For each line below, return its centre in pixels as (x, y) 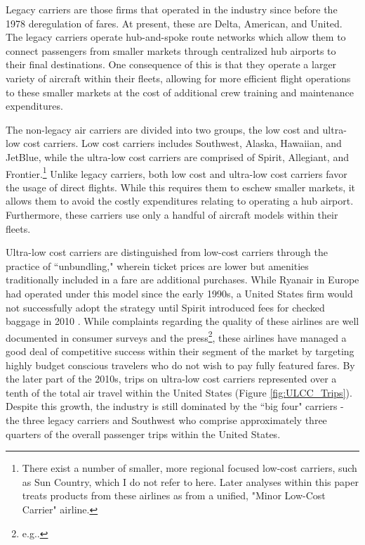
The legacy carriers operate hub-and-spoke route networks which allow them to (176, 37)
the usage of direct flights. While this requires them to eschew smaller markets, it (181, 187)
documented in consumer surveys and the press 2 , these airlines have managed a (176, 336)
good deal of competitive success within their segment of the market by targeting (180, 351)
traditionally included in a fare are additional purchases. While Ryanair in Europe (182, 280)
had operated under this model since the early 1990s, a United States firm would (179, 293)
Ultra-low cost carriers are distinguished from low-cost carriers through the (167, 252)
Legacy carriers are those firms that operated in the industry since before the (172, 9)
